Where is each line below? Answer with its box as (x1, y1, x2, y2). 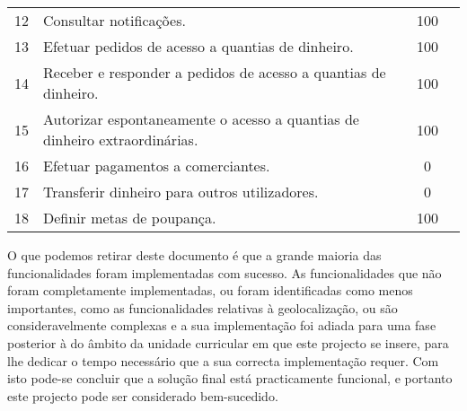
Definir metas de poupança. (43, 207, 216, 228)
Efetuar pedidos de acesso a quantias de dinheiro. (43, 36, 354, 57)
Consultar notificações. (43, 10, 186, 31)
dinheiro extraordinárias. (43, 129, 198, 150)
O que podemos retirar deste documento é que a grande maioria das (7, 246, 382, 264)
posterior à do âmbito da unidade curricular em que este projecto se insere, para (7, 333, 449, 352)
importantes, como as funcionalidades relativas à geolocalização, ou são (7, 298, 398, 317)
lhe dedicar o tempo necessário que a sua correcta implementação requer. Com (7, 351, 439, 370)
